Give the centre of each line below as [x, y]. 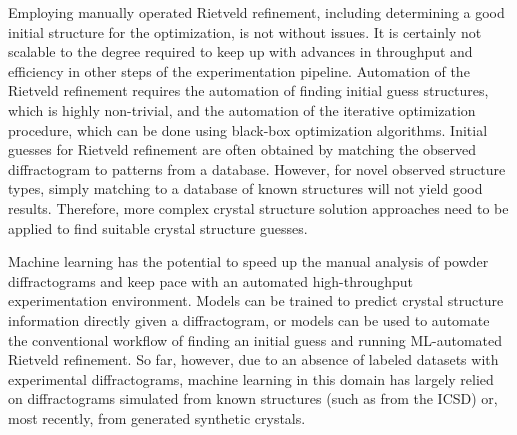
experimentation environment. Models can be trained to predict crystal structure [256, 300]
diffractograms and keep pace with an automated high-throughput [211, 280]
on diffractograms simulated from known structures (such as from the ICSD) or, [253, 398]
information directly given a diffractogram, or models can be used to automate [249, 319]
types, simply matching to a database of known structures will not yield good [245, 188]
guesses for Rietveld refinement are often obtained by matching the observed [242, 149]
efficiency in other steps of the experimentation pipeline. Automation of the [239, 70]
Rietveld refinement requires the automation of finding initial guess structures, [248, 90]
